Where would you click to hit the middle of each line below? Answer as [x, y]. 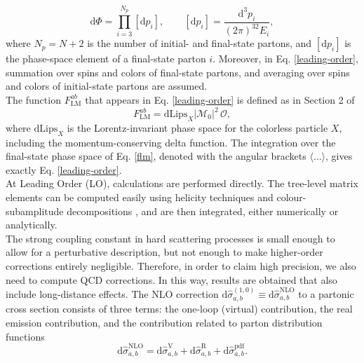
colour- [291, 197]
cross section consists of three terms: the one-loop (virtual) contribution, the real [179, 309]
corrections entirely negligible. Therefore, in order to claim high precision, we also [181, 265]
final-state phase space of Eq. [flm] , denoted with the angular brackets [156, 156]
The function [33, 99]
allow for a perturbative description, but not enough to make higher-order [164, 252]
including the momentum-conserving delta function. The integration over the [171, 142]
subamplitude [35, 211]
